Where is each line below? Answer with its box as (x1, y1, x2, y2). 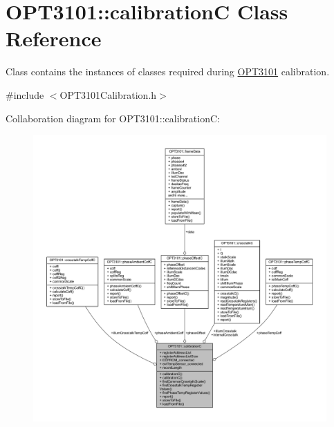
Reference (6, 24, 102, 53)
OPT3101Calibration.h (59, 87, 157, 102)
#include (6, 87, 44, 102)
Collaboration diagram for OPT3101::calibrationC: (6, 111, 220, 125)
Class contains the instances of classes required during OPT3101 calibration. (6, 64, 330, 79)
